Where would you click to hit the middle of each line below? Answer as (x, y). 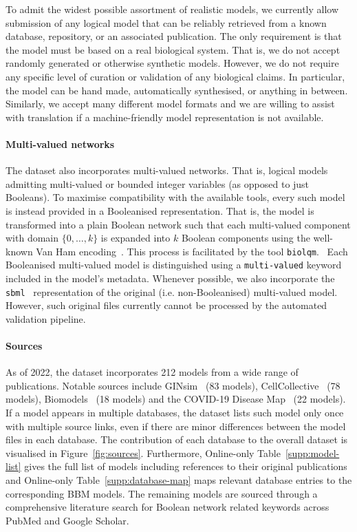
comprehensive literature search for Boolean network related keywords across (167, 507)
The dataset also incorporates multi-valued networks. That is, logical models (167, 170)
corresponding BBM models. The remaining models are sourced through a (162, 493)
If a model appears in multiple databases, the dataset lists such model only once (175, 413)
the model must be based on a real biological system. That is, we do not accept (173, 49)
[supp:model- (312, 453)
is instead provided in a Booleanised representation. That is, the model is (160, 210)
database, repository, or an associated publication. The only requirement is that (174, 36)
